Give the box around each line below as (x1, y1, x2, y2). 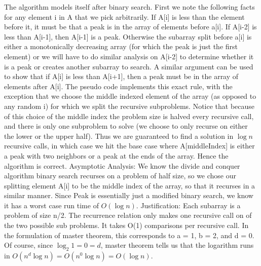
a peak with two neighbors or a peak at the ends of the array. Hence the (4, 150, 229, 161)
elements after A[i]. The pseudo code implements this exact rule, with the (4, 81, 233, 91)
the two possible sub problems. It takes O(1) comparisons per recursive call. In (4, 220, 249, 231)
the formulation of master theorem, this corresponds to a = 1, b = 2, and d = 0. (4, 230, 254, 240)
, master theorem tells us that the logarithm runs (100, 240, 254, 250)
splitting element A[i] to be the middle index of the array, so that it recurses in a (4, 180, 255, 191)
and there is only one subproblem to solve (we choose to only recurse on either (4, 121, 248, 131)
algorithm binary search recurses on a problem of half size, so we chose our (4, 170, 237, 181)
